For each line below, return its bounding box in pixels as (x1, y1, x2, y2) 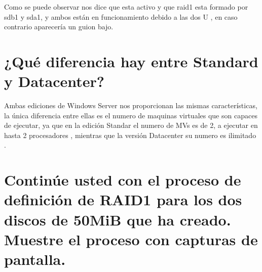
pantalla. (4, 249, 66, 269)
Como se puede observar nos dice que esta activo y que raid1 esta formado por (4, 2, 248, 12)
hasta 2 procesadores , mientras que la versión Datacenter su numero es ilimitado (4, 129, 256, 140)
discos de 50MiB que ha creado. (4, 209, 231, 230)
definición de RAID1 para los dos (4, 189, 242, 210)
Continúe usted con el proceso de (4, 169, 241, 190)
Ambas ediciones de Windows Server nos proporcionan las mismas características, (4, 100, 257, 111)
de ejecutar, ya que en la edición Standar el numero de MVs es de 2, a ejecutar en (4, 120, 258, 130)
